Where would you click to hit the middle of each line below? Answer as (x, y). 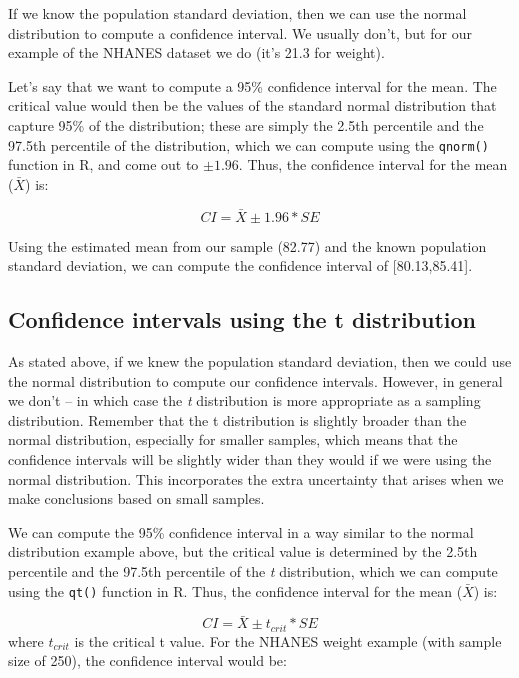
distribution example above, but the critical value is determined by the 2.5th (243, 551)
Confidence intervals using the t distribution (242, 319)
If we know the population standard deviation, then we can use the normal (237, 13)
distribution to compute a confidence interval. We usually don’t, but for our (240, 32)
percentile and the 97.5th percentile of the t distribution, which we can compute (253, 570)
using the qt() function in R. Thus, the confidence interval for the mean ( (235, 590)
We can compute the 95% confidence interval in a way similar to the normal (241, 531)
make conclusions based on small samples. (136, 498)
